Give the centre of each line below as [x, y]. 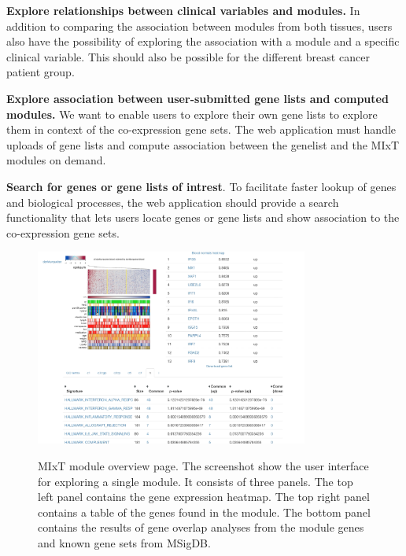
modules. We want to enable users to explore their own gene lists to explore [192, 114]
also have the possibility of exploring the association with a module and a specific [203, 41]
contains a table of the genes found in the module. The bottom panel [204, 512]
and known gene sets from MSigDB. [124, 542]
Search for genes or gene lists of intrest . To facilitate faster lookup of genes [201, 186]
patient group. [41, 72]
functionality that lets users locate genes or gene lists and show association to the [203, 217]
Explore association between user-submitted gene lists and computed [197, 98]
